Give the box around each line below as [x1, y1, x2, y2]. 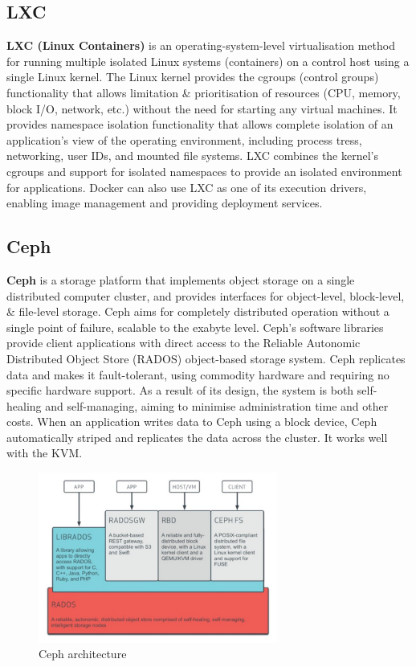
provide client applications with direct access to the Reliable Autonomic [6, 334, 361, 351]
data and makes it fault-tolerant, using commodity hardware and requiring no [6, 366, 389, 383]
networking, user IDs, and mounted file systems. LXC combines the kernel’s [6, 147, 378, 164]
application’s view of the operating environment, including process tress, [6, 131, 362, 148]
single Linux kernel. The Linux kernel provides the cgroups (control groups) [6, 68, 379, 85]
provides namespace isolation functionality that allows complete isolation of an [6, 116, 394, 133]
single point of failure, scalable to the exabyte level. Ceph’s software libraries [6, 318, 384, 335]
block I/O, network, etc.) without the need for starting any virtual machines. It [6, 100, 398, 117]
